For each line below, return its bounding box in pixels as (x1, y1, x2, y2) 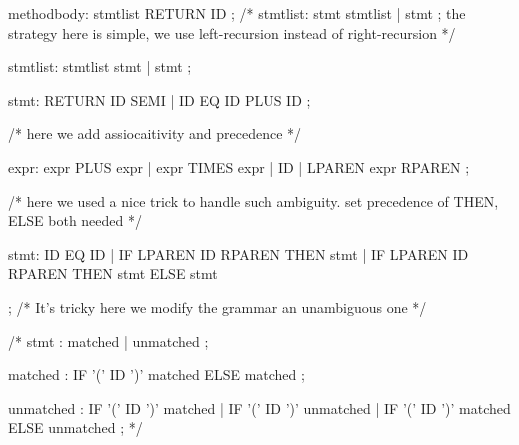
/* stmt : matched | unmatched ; (8, 330, 209, 351)
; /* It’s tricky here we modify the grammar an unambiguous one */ (8, 296, 427, 317)
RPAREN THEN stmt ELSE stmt (8, 263, 218, 284)
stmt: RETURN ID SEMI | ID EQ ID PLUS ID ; (8, 89, 311, 110)
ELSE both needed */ (8, 210, 142, 231)
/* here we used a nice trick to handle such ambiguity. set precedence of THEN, (8, 190, 499, 211)
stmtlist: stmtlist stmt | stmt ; (8, 56, 192, 77)
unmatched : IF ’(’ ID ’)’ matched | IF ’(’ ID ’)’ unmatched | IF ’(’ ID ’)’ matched (8, 397, 511, 418)
